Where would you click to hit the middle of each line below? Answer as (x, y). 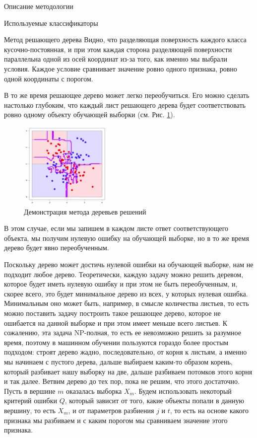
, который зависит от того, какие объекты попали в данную (154, 401)
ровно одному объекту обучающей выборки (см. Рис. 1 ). (90, 114)
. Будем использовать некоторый (183, 391)
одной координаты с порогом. (49, 78)
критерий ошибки (31, 401)
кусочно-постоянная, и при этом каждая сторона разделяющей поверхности (118, 49)
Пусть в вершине (30, 391)
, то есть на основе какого (209, 410)
